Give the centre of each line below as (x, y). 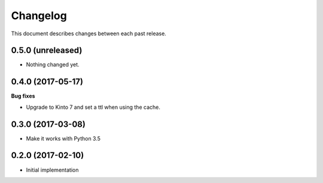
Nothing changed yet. (53, 65)
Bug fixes (23, 96)
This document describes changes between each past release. (89, 33)
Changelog (39, 16)
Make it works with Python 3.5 (63, 138)
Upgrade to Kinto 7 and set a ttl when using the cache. (93, 107)
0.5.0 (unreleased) (47, 51)
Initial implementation (52, 170)
